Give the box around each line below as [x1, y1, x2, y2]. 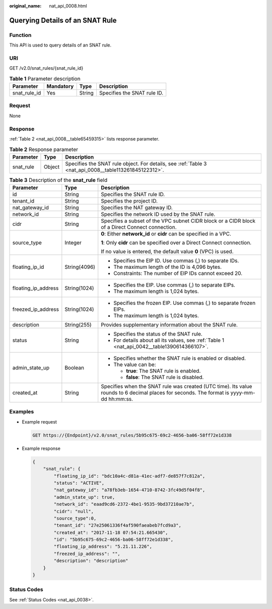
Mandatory [46, 83, 74, 90]
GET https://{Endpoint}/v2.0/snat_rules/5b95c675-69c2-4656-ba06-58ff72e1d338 [32, 432, 232, 438]
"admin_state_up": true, [53, 494, 115, 500]
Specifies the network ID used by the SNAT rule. [101, 211, 216, 218]
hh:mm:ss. [108, 396, 133, 403]
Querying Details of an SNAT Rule [9, 16, 117, 25]
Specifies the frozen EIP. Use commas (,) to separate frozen [113, 300, 256, 307]
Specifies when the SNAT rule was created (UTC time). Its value [101, 383, 252, 390]
